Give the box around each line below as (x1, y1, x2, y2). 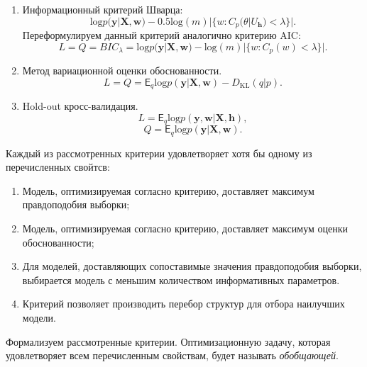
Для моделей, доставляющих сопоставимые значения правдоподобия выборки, (22, 259, 362, 273)
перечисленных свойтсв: (6, 159, 110, 174)
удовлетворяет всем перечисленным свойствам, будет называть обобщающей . (6, 348, 339, 363)
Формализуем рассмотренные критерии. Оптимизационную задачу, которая (6, 334, 331, 349)
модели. (22, 310, 56, 324)
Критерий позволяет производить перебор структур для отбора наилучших (22, 296, 345, 311)
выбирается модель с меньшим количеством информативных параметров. (22, 272, 340, 287)
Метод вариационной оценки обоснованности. (22, 63, 222, 78)
